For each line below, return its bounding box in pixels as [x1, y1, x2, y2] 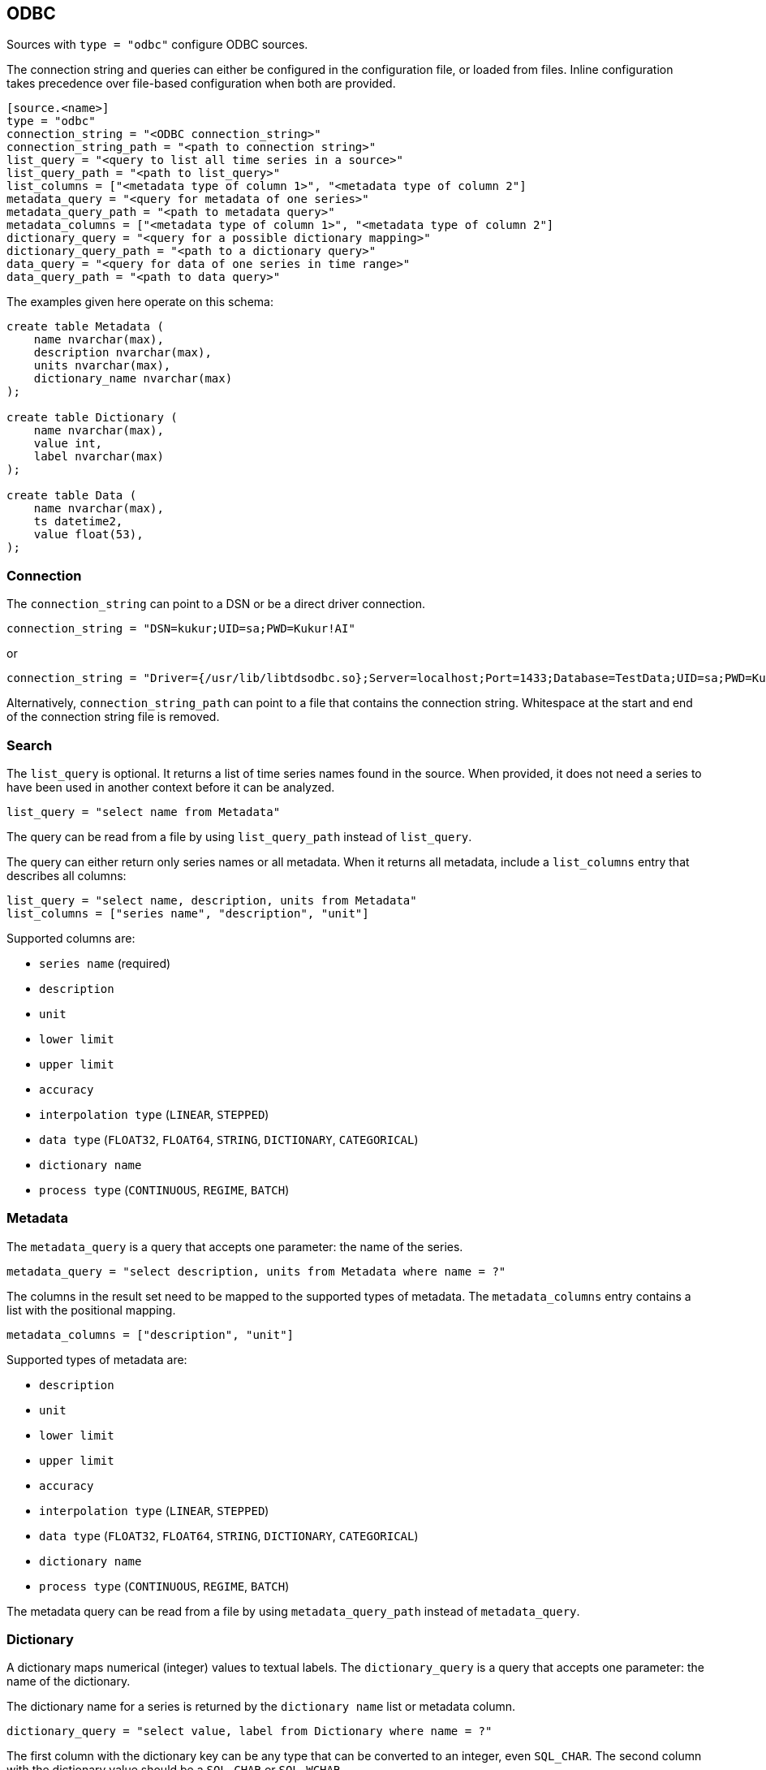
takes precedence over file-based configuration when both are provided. [6, 76, 396, 91]
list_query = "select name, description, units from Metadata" [6, 893, 417, 907]
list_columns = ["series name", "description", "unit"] [6, 906, 369, 920]
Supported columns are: [6, 930, 136, 945]
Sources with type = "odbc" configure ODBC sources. [6, 37, 308, 52]
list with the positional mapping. [6, 1302, 176, 1317]
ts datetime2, [33, 515, 123, 529]
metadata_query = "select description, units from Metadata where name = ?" [6, 1264, 506, 1278]
